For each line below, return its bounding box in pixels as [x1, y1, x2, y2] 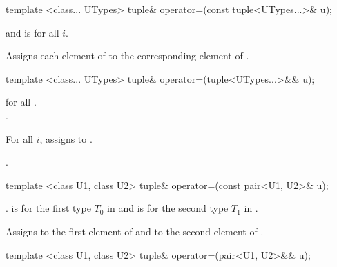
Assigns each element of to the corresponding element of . [6, 48, 249, 63]
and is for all [6, 25, 59, 39]
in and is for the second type [107, 201, 229, 215]
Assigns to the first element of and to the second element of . [6, 224, 264, 238]
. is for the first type [6, 201, 91, 215]
